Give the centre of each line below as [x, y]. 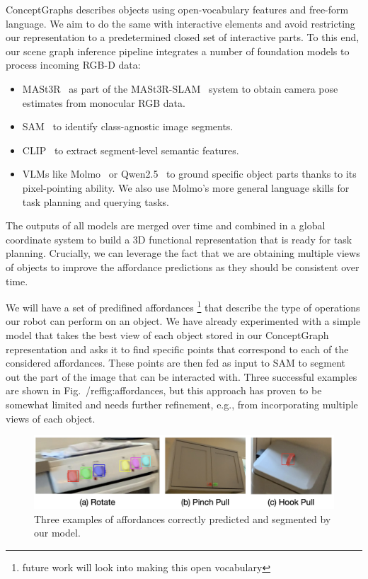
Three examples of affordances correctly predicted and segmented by [183, 518]
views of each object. [51, 418]
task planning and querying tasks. [96, 201]
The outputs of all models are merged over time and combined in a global [166, 225]
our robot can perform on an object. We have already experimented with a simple [183, 321]
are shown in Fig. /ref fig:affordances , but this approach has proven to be [164, 390]
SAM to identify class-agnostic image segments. [128, 126]
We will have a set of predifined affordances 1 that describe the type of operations [183, 306]
